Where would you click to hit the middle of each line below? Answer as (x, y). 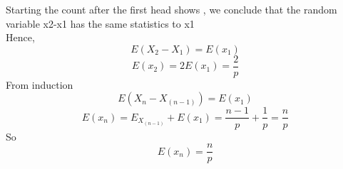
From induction (40, 84)
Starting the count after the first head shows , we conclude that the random (171, 9)
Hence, (20, 37)
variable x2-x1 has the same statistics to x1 (100, 23)
